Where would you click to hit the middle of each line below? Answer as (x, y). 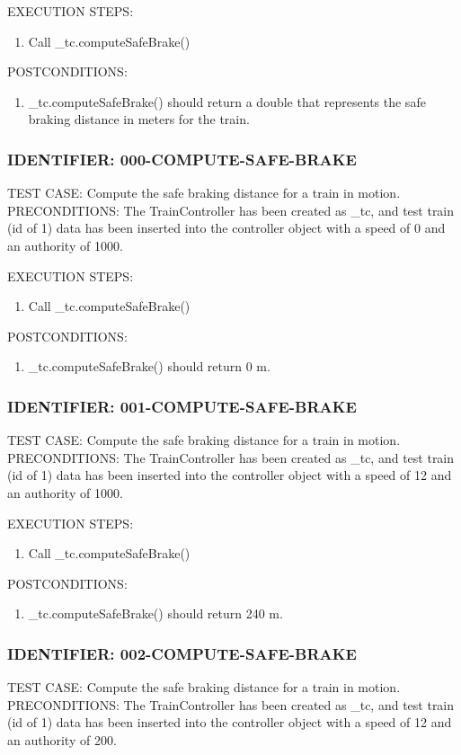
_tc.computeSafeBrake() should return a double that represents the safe (227, 101)
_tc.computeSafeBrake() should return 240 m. (155, 613)
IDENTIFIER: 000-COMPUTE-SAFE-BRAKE (182, 159)
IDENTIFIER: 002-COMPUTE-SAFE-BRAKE (182, 653)
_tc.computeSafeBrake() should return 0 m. (149, 366)
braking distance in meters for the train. (139, 119)
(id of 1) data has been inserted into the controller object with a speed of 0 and (226, 228)
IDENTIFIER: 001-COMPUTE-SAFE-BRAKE (182, 406)
